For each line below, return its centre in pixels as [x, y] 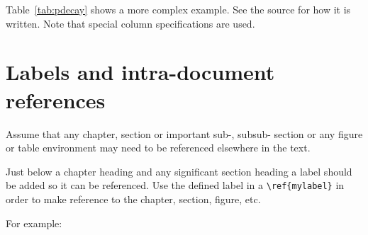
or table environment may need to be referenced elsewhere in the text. [158, 148]
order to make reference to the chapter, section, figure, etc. [133, 199]
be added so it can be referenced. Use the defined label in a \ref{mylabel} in [175, 185]
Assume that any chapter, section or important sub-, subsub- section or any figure [184, 133]
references [56, 99]
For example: [34, 223]
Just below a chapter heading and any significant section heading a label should [179, 171]
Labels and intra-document [140, 72]
